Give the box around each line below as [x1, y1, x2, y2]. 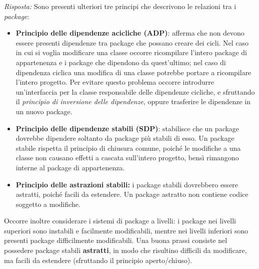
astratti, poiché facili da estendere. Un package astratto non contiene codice [15, 189, 248, 199]
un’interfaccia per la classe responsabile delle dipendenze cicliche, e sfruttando [15, 86, 255, 97]
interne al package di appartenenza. [15, 162, 125, 172]
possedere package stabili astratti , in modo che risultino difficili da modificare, [4, 245, 247, 255]
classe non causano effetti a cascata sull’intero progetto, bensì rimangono [15, 152, 239, 163]
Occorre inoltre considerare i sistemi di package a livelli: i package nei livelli [4, 215, 236, 226]
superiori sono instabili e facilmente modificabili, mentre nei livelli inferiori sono [4, 225, 248, 235]
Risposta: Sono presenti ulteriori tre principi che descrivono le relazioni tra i [4, 1, 236, 11]
